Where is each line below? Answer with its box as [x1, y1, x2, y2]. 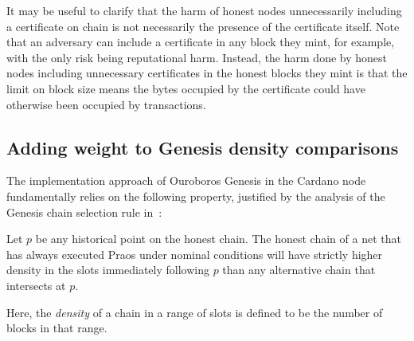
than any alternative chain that [222, 261, 376, 278]
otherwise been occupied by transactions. [6, 96, 206, 112]
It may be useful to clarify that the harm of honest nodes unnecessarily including [6, 2, 402, 18]
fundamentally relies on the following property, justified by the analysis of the [6, 187, 385, 204]
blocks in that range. [6, 319, 107, 336]
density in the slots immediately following [6, 261, 209, 278]
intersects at [6, 276, 66, 293]
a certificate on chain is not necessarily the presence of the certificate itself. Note [6, 18, 400, 34]
